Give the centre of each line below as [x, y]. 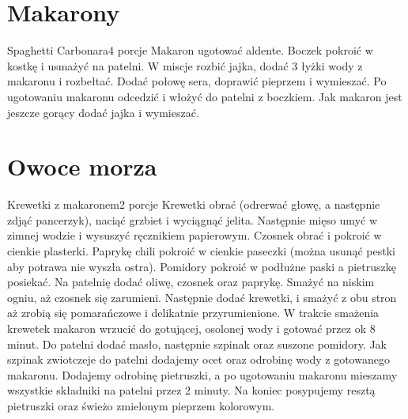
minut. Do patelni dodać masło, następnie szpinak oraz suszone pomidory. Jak [197, 344]
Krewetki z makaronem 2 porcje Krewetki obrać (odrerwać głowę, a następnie [194, 204]
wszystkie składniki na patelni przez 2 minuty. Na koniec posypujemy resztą [191, 390]
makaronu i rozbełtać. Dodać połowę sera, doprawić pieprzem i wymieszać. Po [197, 81]
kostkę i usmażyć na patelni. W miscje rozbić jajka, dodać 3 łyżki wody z [185, 65]
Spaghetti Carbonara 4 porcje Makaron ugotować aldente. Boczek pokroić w [190, 50]
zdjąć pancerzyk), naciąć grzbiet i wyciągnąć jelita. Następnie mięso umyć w [193, 219]
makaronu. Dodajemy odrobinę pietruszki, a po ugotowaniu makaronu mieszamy [202, 374]
